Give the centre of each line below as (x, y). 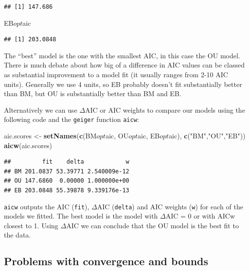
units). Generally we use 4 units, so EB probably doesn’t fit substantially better (123, 84)
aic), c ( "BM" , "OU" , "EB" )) (207, 135)
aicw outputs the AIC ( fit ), (47, 206)
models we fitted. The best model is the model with (81, 216)
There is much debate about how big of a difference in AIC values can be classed (124, 65)
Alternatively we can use (41, 110)
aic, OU (117, 135)
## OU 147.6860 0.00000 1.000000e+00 (67, 181)
